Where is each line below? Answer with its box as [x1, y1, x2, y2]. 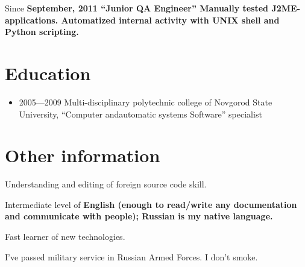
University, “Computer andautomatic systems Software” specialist [19, 107, 262, 120]
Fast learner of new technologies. [5, 230, 125, 242]
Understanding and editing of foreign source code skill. [5, 178, 207, 190]
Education [5, 60, 91, 85]
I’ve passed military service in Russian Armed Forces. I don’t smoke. [5, 250, 258, 263]
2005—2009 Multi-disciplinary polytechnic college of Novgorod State [19, 95, 272, 108]
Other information [5, 143, 160, 168]
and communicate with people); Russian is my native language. [5, 210, 273, 222]
